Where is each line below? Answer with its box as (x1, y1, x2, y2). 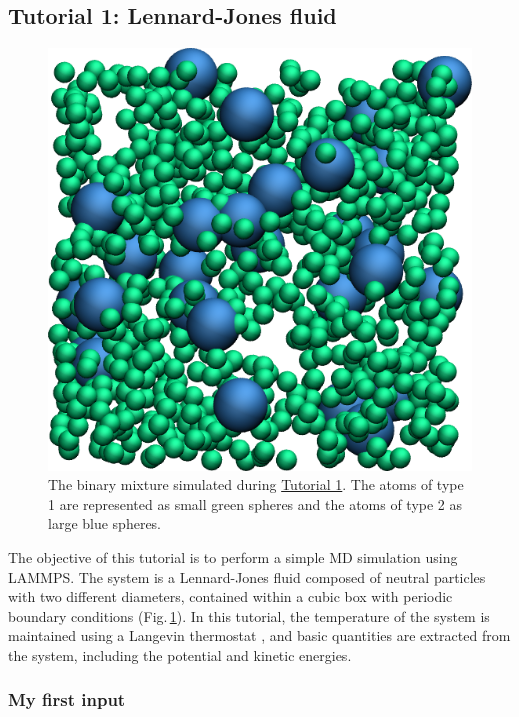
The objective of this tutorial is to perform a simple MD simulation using (8, 547, 458, 567)
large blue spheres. (48, 513, 162, 534)
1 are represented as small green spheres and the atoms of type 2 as (48, 493, 463, 514)
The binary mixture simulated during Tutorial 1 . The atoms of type (48, 474, 464, 495)
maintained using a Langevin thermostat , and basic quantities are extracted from (8, 625, 511, 646)
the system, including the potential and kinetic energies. (8, 644, 352, 665)
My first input (8, 687, 126, 712)
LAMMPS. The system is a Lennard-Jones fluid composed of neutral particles (8, 566, 486, 587)
